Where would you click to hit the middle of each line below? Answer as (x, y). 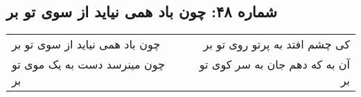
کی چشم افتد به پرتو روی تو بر (276, 44)
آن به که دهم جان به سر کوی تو (274, 64)
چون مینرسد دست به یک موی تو (88, 64)
